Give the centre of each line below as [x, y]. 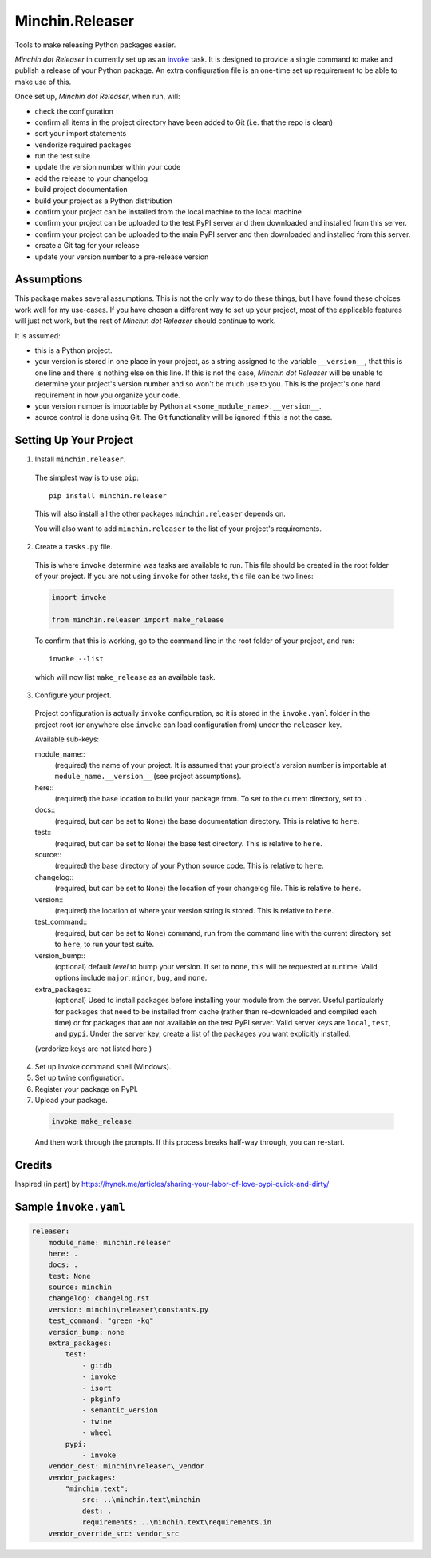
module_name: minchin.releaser [109, 1242]
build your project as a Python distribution [104, 201]
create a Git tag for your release [87, 246]
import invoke [79, 597]
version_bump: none [87, 1332]
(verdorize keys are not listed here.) [93, 1049]
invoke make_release [91, 1121]
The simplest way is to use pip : [87, 477]
